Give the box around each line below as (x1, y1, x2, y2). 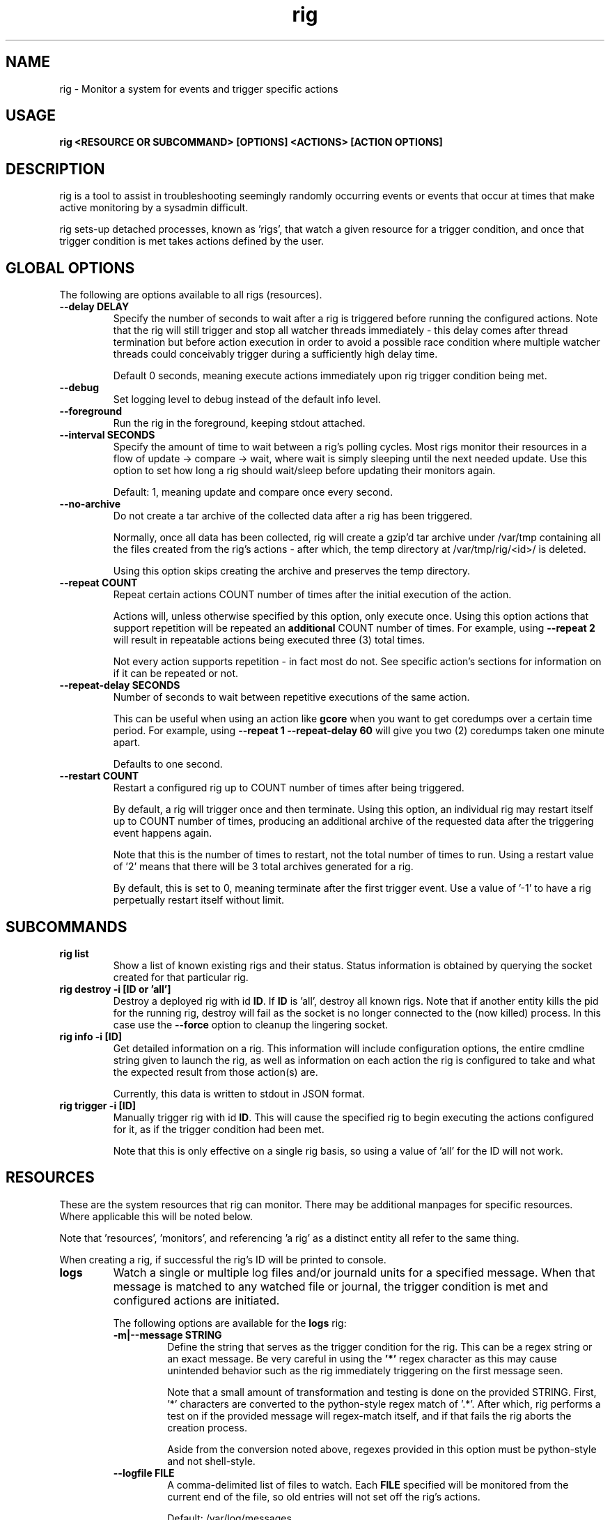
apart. (113, 736, 141, 749)
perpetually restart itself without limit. (113, 894, 285, 906)
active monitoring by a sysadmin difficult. (59, 202, 249, 214)
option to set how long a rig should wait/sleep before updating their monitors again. (113, 464, 496, 477)
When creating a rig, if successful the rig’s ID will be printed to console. (59, 1253, 386, 1266)
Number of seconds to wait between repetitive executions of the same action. (113, 691, 470, 704)
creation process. (167, 1421, 247, 1434)
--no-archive (59, 498, 121, 510)
